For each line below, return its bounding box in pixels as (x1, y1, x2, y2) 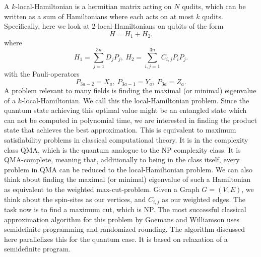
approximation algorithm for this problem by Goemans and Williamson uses (4, 214, 239, 224)
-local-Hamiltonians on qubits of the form (95, 21, 224, 31)
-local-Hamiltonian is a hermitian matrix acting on (15, 1, 172, 11)
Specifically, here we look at (4, 21, 90, 31)
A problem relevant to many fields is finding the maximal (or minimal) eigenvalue (4, 85, 256, 95)
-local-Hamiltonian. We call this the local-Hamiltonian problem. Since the (21, 95, 249, 105)
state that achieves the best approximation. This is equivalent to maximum (4, 124, 236, 135)
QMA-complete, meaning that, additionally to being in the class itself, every (4, 154, 240, 165)
